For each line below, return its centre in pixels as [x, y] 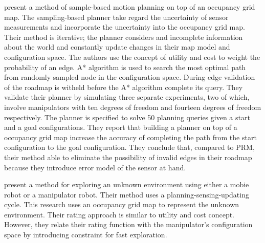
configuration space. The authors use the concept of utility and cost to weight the [132, 57]
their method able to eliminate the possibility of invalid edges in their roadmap [128, 157]
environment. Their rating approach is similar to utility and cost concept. [119, 214]
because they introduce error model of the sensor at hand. [95, 167]
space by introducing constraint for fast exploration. [86, 235]
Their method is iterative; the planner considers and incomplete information [124, 37]
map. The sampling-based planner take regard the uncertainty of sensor [116, 17]
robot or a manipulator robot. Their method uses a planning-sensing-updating [127, 194]
